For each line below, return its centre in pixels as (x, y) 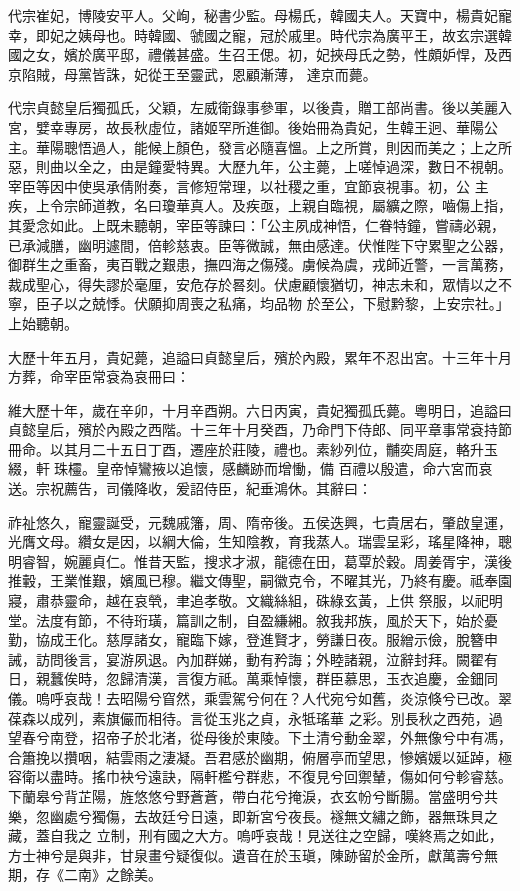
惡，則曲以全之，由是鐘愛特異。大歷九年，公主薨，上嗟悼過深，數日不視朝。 (260, 166)
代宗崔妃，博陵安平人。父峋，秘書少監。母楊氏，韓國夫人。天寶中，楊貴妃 (253, 15)
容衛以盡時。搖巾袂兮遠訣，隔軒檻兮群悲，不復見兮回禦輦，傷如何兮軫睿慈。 (260, 776)
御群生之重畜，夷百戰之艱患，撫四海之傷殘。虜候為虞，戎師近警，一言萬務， (260, 264)
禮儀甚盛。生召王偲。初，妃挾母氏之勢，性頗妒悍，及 (322, 54)
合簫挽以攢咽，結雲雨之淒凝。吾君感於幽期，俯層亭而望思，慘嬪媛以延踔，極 (260, 756)
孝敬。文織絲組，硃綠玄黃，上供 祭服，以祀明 (353, 600)
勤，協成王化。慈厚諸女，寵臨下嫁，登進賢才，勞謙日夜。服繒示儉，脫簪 (246, 639)
